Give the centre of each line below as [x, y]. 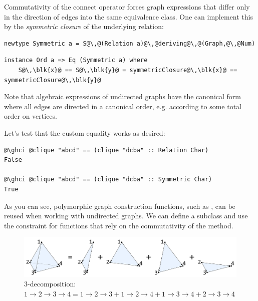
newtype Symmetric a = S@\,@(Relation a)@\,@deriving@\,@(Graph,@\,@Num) [130, 43]
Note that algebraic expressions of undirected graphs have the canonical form [123, 96]
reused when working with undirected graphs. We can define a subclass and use [126, 216]
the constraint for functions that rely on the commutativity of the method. [119, 225]
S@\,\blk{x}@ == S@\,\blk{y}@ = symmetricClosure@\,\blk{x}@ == [128, 70]
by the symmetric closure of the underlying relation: [84, 26]
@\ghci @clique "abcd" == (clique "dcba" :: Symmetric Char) [108, 180]
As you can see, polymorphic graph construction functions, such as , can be [120, 206]
